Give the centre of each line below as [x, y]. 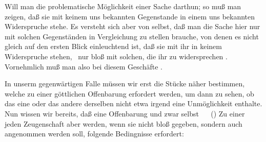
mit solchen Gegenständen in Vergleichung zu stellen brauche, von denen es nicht [132, 36]
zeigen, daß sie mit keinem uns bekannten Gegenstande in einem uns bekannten [130, 16]
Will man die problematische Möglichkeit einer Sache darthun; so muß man [123, 6]
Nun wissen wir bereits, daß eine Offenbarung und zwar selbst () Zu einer [125, 113]
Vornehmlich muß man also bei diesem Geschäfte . [84, 66]
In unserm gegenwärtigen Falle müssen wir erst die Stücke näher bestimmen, [125, 84]
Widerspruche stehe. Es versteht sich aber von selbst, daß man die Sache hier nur [132, 26]
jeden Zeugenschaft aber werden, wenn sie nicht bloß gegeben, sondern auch [124, 123]
